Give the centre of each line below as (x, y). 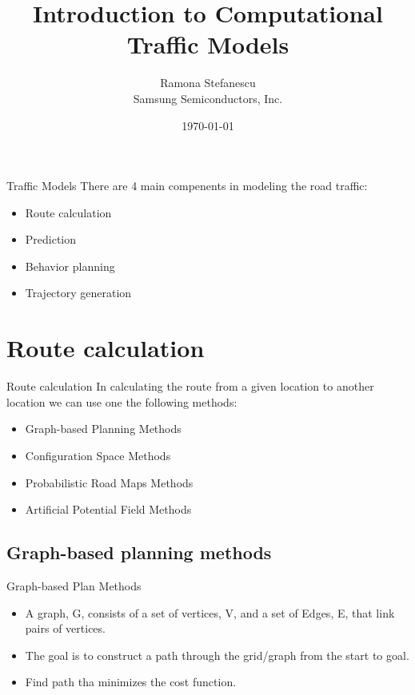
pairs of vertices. (65, 628)
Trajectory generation (78, 293)
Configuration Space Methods (98, 455)
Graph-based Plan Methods (74, 585)
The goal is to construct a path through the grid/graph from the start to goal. (217, 655)
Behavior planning (70, 266)
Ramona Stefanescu (208, 83)
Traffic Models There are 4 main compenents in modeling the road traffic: (187, 186)
